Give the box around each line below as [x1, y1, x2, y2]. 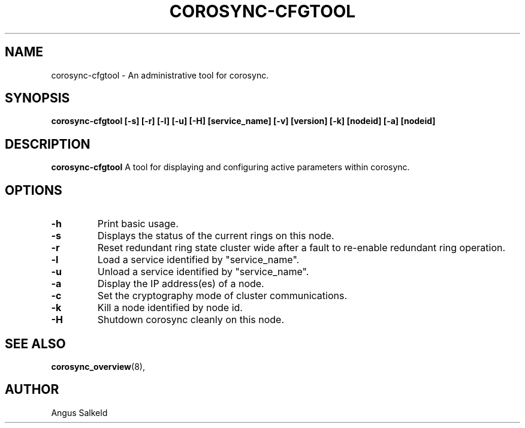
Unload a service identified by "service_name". [97, 266, 309, 278]
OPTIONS [5, 182, 62, 198]
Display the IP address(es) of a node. [97, 278, 264, 290]
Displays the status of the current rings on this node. [97, 230, 334, 242]
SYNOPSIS [5, 91, 70, 106]
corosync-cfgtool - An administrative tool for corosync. [51, 70, 269, 80]
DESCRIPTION [5, 136, 90, 152]
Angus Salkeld [51, 407, 108, 418]
